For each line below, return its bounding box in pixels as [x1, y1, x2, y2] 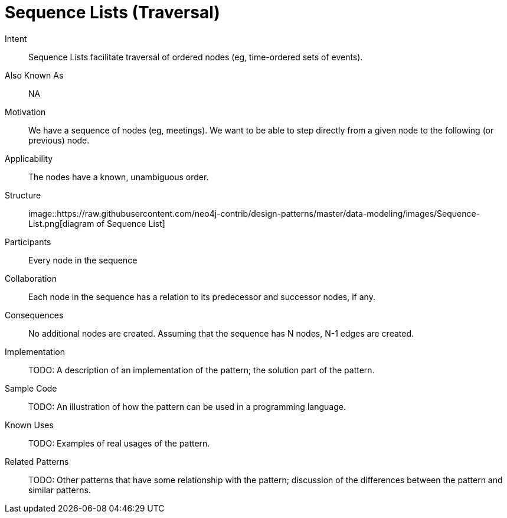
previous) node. [28, 135, 90, 145]
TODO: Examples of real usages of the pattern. [28, 438, 210, 448]
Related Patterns [5, 456, 69, 467]
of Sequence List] [96, 218, 165, 229]
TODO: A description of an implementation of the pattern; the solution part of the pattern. [28, 364, 375, 375]
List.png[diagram [28, 218, 94, 229]
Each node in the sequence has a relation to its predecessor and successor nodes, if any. [28, 291, 375, 302]
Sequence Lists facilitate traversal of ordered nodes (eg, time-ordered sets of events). [28, 51, 363, 62]
